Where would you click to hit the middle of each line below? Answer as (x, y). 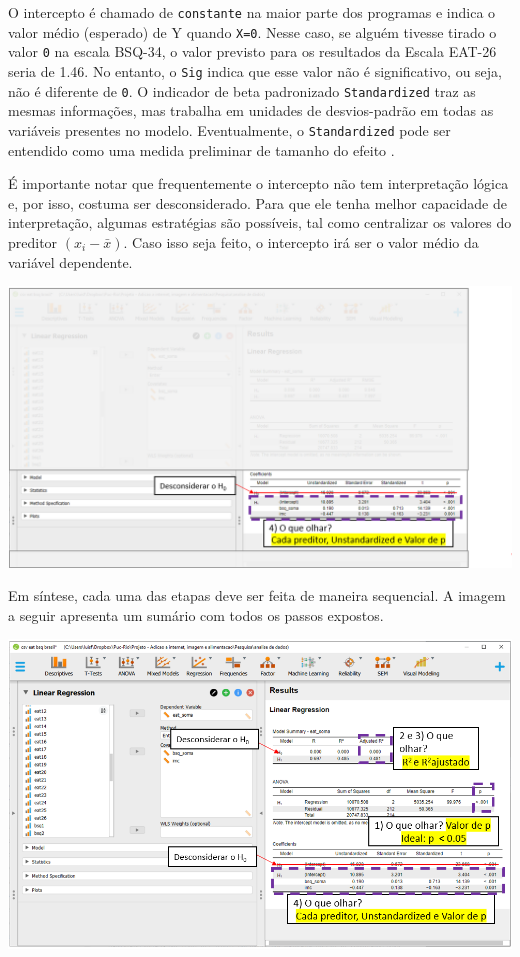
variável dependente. (70, 261)
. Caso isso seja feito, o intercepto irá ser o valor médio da (301, 241)
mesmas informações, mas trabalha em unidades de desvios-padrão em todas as (251, 110)
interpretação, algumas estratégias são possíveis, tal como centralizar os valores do (260, 222)
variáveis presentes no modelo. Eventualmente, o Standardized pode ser (229, 129)
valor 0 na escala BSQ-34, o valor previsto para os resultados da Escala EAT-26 (252, 51)
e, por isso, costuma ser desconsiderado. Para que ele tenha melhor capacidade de (257, 202)
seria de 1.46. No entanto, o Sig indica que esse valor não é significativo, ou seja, (255, 70)
